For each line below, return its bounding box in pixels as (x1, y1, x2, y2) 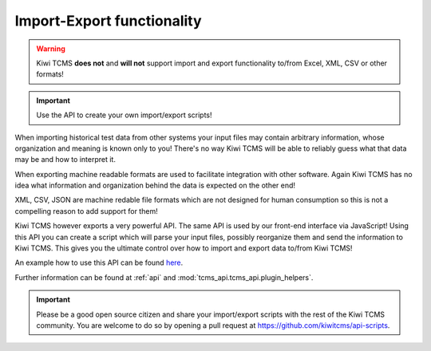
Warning (36, 44, 65, 53)
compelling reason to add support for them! (14, 206, 159, 215)
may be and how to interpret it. (14, 155, 116, 164)
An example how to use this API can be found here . (14, 258, 184, 267)
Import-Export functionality (14, 12, 203, 30)
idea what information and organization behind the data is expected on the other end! (14, 180, 295, 191)
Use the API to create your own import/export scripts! (36, 110, 212, 120)
